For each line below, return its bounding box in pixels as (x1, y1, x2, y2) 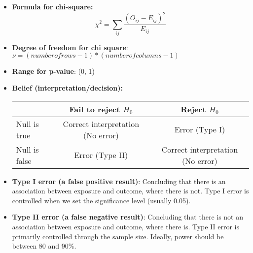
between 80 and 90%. (12, 241, 76, 251)
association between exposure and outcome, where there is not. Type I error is (12, 186, 249, 196)
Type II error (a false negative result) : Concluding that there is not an (12, 212, 244, 222)
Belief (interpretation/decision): (12, 83, 123, 93)
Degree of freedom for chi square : (12, 42, 128, 52)
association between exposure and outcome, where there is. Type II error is (12, 221, 240, 232)
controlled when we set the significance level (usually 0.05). (12, 195, 191, 205)
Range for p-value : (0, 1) (12, 66, 95, 76)
